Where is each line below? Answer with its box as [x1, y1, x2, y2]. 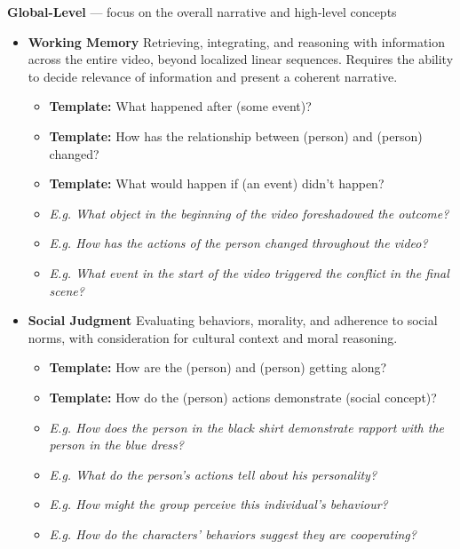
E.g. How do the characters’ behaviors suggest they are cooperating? [49, 524, 416, 543]
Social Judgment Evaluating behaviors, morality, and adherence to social [28, 311, 438, 330]
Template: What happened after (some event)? [49, 97, 312, 115]
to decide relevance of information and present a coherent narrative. [28, 67, 398, 85]
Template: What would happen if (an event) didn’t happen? [49, 174, 385, 193]
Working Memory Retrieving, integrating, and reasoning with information [28, 32, 446, 51]
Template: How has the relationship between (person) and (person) [49, 126, 423, 145]
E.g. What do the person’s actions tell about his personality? [49, 465, 377, 483]
